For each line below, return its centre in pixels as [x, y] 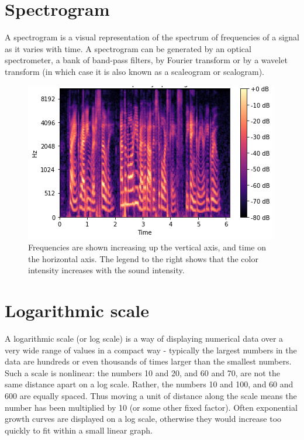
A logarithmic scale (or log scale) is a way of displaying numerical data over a [144, 338]
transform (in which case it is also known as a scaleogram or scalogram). [135, 71]
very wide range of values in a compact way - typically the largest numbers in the [151, 350]
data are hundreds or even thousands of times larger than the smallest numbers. [148, 361]
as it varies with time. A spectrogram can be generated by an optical [128, 48]
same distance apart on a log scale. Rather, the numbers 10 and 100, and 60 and [149, 384]
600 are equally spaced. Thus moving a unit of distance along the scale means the [151, 395]
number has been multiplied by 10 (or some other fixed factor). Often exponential [151, 407]
